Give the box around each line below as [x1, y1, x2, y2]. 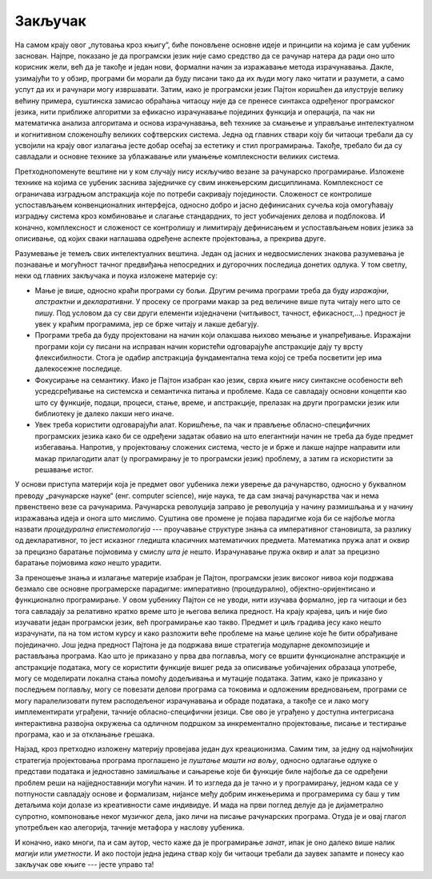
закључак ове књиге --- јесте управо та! [14, 860, 154, 869]
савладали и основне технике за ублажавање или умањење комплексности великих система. [14, 152, 340, 162]
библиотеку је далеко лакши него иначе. [34, 409, 174, 419]
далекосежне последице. [34, 364, 122, 374]
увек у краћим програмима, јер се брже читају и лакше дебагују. [34, 319, 259, 328]
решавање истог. [34, 465, 94, 474]
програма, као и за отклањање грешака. [14, 729, 155, 739]
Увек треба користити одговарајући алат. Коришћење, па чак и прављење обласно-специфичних [34, 420, 371, 430]
